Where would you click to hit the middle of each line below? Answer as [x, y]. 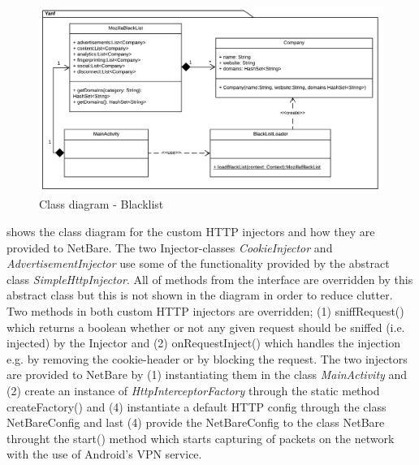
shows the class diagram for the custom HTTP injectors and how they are [191, 231]
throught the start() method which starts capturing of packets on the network [201, 438]
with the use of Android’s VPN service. [104, 454]
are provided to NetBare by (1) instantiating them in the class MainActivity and [207, 375]
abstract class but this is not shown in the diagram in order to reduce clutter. [200, 295]
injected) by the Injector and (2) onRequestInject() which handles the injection [203, 343]
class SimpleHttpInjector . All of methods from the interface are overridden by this [210, 279]
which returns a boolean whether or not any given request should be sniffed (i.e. [206, 327]
